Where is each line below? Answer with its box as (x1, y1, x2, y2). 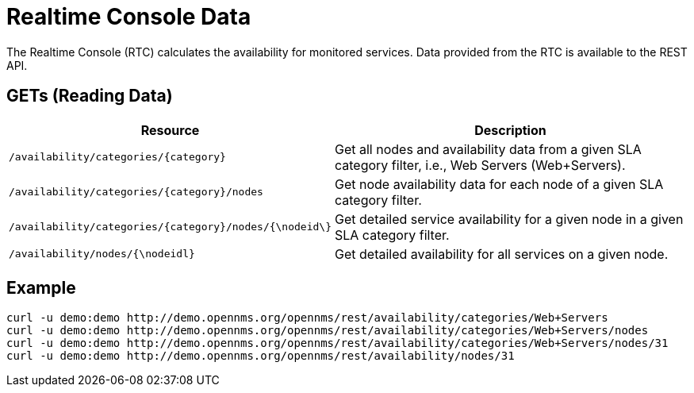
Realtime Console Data (6, 3, 251, 30)
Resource (140, 121, 200, 138)
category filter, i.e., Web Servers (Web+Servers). (335, 156, 626, 173)
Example (6, 278, 76, 299)
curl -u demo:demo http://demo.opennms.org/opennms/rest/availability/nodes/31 (6, 349, 515, 363)
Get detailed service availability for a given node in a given (335, 210, 684, 227)
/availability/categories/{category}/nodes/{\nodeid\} (9, 221, 332, 233)
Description (474, 121, 546, 138)
